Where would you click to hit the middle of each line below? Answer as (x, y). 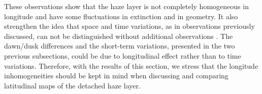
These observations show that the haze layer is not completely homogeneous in (126, 6)
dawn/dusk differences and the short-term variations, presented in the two (120, 46)
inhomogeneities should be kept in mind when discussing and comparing (116, 76)
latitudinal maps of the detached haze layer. (72, 85)
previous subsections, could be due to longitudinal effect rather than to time (123, 55)
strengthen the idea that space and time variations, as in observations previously (129, 26)
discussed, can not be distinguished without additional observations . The (119, 36)
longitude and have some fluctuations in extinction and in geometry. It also (121, 16)
